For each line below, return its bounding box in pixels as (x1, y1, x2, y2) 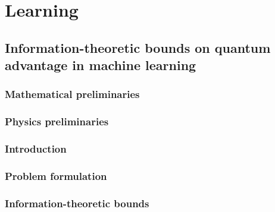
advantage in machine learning (5, 56, 196, 74)
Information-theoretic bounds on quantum (5, 38, 271, 56)
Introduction (5, 141, 67, 156)
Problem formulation (5, 169, 107, 183)
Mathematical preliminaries (5, 87, 140, 102)
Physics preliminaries (5, 114, 109, 129)
